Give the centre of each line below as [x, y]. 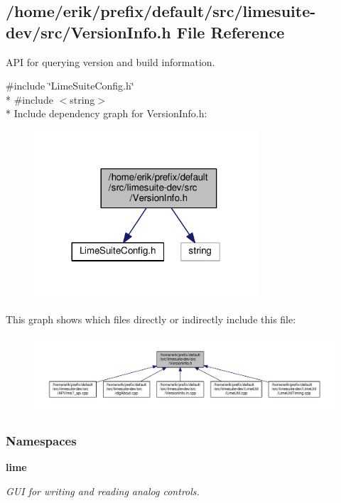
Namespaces [41, 440]
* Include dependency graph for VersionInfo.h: [107, 113]
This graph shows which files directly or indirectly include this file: [151, 319]
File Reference [231, 32]
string [82, 99]
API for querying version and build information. [110, 61]
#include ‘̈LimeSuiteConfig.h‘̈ [70, 86]
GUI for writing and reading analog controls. [103, 491]
